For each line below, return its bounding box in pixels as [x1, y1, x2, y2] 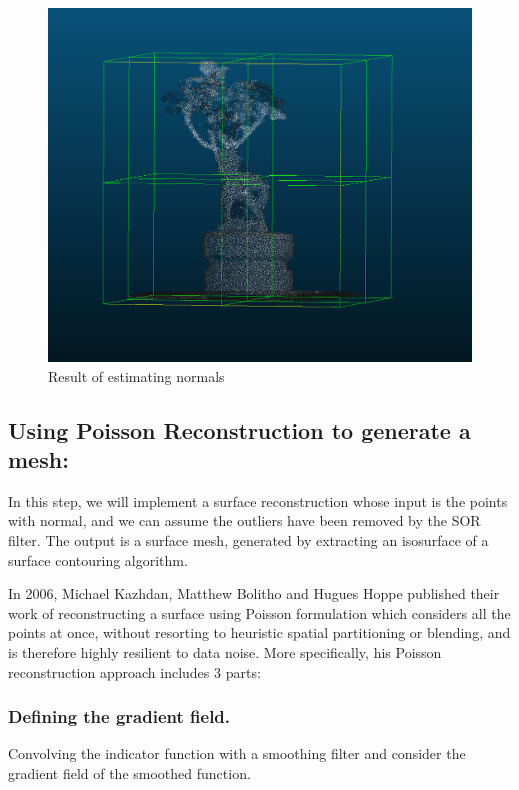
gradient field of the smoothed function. [8, 762, 251, 783]
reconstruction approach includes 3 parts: [8, 661, 261, 682]
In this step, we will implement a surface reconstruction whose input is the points [8, 490, 508, 511]
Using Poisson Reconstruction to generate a [8, 414, 471, 445]
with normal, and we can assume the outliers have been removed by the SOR [8, 510, 481, 531]
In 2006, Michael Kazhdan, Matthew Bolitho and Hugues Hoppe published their [8, 583, 500, 604]
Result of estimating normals [48, 365, 225, 386]
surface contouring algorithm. [8, 549, 188, 570]
